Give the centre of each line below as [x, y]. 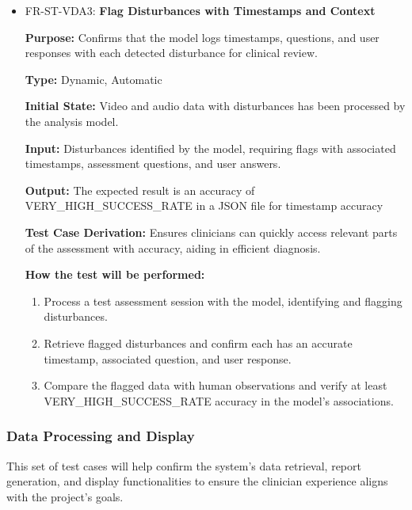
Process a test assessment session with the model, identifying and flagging [223, 301]
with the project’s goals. [65, 496]
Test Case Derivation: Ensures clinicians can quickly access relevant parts [211, 232]
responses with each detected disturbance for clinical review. [171, 53]
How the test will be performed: [115, 274]
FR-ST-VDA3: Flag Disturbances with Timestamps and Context [200, 10]
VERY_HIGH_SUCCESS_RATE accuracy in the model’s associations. [219, 400]
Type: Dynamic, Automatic [93, 79]
